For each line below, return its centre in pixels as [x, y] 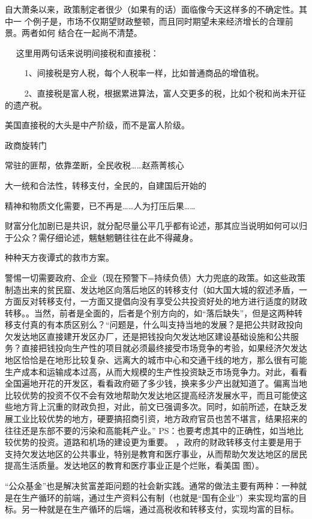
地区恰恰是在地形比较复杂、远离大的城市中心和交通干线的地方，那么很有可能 [156, 360]
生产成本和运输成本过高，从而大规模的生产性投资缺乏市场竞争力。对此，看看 [156, 371]
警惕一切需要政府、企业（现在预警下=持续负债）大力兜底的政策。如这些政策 [155, 277]
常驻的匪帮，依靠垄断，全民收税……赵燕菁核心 [94, 165]
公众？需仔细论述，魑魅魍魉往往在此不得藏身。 [105, 237]
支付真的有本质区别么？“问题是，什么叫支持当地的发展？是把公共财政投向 [158, 325]
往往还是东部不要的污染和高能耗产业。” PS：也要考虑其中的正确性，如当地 [150, 430]
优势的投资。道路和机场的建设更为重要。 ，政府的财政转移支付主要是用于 [157, 442]
